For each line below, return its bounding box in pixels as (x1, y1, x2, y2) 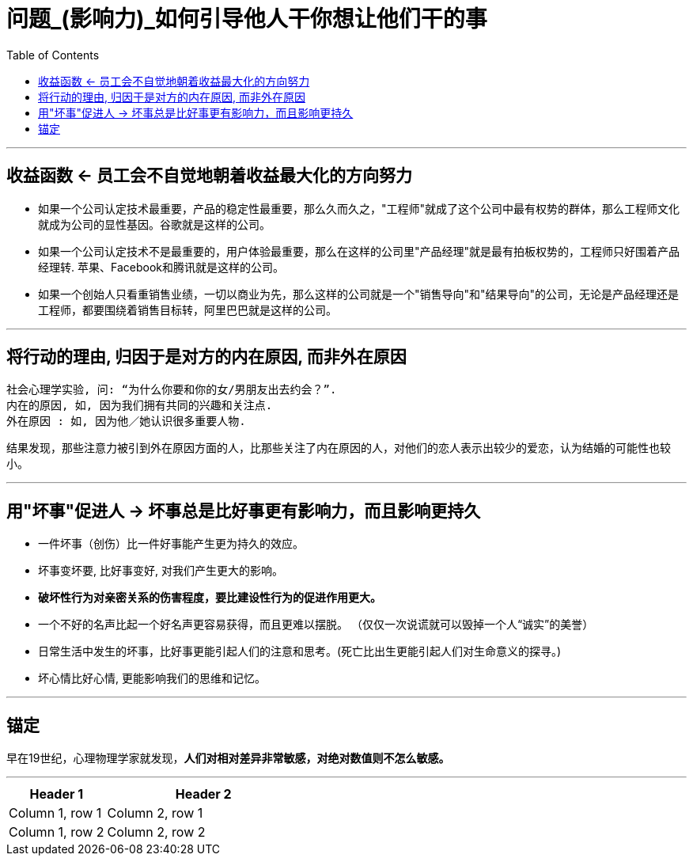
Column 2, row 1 (107, 805, 203, 822)
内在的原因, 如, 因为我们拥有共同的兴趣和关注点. (6, 399, 273, 412)
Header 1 (29, 786, 84, 803)
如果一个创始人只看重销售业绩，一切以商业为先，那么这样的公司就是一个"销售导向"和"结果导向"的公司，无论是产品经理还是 (38, 287, 680, 301)
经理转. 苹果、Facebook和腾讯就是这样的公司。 (38, 260, 284, 274)
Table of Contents (6, 47, 100, 62)
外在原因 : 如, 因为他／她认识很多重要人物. (6, 415, 246, 428)
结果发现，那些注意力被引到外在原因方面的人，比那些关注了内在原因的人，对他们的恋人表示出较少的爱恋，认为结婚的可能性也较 (6, 441, 671, 455)
